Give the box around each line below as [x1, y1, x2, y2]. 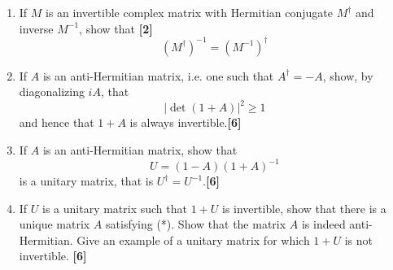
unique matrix [19, 216, 90, 233]
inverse [19, 20, 54, 37]
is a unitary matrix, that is [19, 172, 154, 189]
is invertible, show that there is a [222, 199, 386, 216]
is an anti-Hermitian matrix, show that [42, 141, 238, 158]
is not [344, 231, 373, 248]
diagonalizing [19, 83, 85, 100]
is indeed [301, 216, 346, 233]
